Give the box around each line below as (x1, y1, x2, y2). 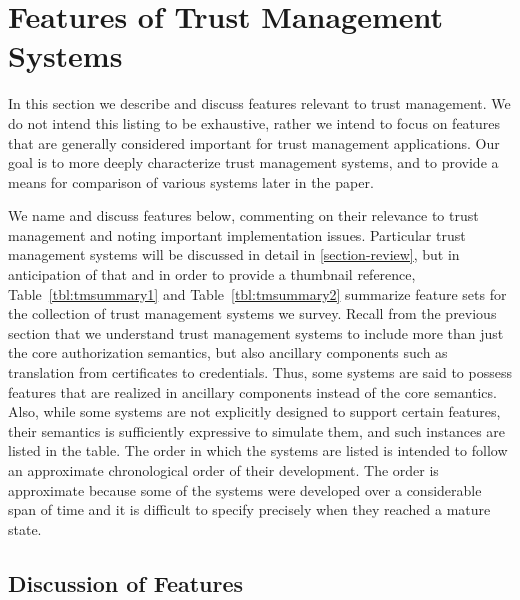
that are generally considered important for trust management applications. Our (8, 132, 500, 153)
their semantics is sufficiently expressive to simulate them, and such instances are (8, 420, 506, 441)
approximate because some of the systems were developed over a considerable (8, 479, 482, 500)
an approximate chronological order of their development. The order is (8, 460, 439, 480)
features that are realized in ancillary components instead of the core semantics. (8, 381, 497, 402)
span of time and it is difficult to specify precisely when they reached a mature (8, 499, 491, 520)
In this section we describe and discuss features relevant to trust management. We (8, 93, 511, 114)
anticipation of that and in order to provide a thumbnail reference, (8, 264, 416, 285)
